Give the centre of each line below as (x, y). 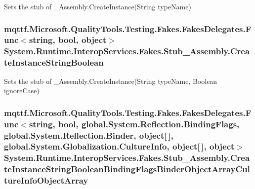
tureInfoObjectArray (46, 180)
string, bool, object (68, 40)
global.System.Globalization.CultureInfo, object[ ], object (119, 146)
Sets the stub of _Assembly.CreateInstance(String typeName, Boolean (111, 81)
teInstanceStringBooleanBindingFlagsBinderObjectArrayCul (127, 169)
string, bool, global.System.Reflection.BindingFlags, (134, 124)
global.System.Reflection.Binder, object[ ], (89, 135)
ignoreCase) (22, 91)
